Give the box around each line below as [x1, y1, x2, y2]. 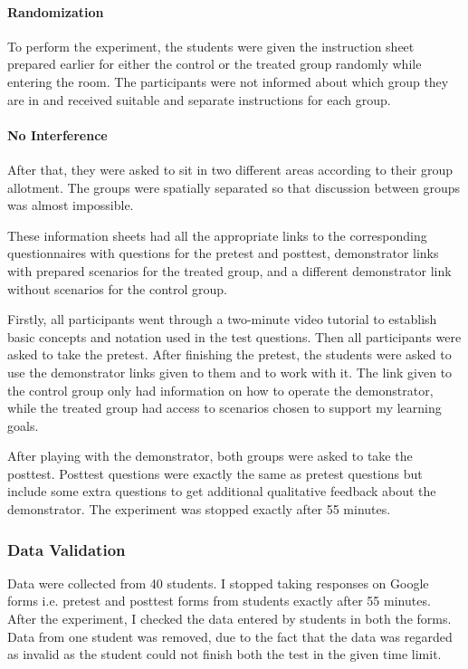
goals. [7, 416, 39, 435]
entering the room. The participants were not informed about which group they [7, 72, 449, 91]
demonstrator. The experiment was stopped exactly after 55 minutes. [7, 500, 391, 519]
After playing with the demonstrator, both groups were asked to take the [7, 446, 413, 465]
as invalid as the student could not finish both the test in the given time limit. [7, 645, 442, 664]
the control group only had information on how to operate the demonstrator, [7, 380, 434, 399]
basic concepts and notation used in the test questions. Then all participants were [7, 327, 462, 346]
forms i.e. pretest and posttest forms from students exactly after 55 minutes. [7, 591, 431, 610]
